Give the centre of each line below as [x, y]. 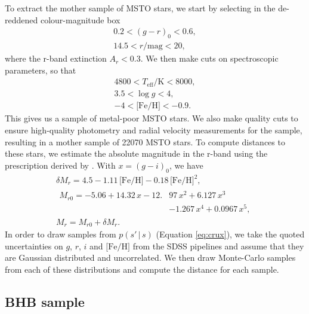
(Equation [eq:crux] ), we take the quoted [230, 234]
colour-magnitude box [80, 19]
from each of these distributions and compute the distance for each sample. [142, 269]
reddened [21, 19]
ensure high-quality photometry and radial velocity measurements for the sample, [154, 129]
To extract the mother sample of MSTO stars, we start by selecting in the [140, 8]
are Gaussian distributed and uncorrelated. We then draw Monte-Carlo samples [150, 257]
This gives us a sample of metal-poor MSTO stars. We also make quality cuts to [152, 118]
